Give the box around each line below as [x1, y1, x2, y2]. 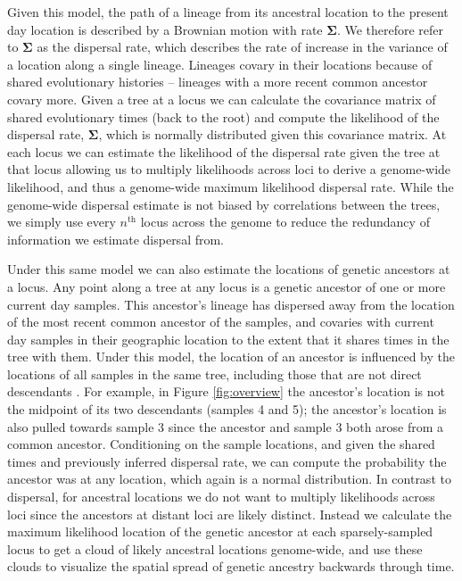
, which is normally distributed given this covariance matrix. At [98, 125, 447, 144]
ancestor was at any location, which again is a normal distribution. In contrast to [7, 469, 451, 488]
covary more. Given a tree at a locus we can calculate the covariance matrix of [7, 89, 436, 108]
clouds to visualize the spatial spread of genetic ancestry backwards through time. [7, 557, 455, 576]
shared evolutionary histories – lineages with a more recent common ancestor [7, 72, 428, 91]
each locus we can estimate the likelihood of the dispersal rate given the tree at [7, 142, 441, 161]
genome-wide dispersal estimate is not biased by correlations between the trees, [7, 195, 441, 213]
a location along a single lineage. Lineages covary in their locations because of [7, 54, 433, 73]
